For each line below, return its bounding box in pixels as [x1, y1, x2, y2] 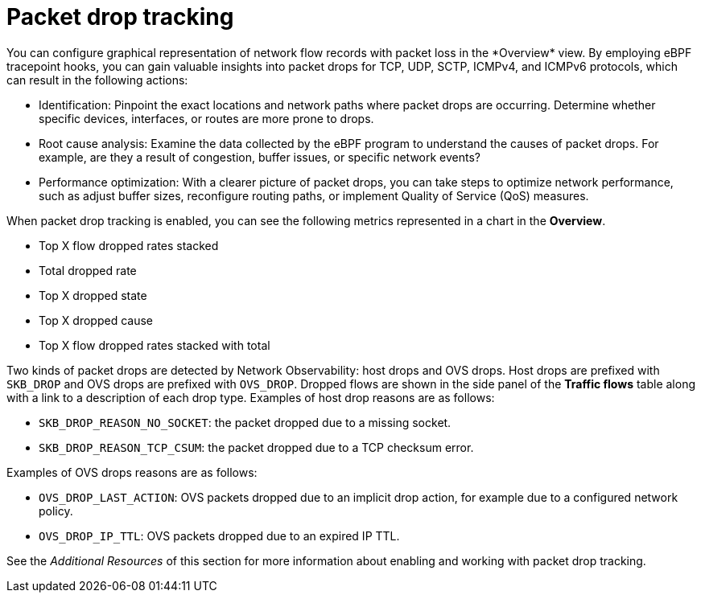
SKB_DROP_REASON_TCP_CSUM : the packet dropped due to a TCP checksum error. [39, 440, 474, 454]
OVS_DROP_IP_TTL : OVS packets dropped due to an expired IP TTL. [39, 528, 400, 543]
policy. [39, 503, 73, 518]
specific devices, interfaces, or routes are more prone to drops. [39, 111, 374, 125]
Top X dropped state [39, 288, 147, 302]
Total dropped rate [39, 263, 137, 277]
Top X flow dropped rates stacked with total [39, 338, 270, 352]
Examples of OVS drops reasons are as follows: [6, 465, 258, 479]
